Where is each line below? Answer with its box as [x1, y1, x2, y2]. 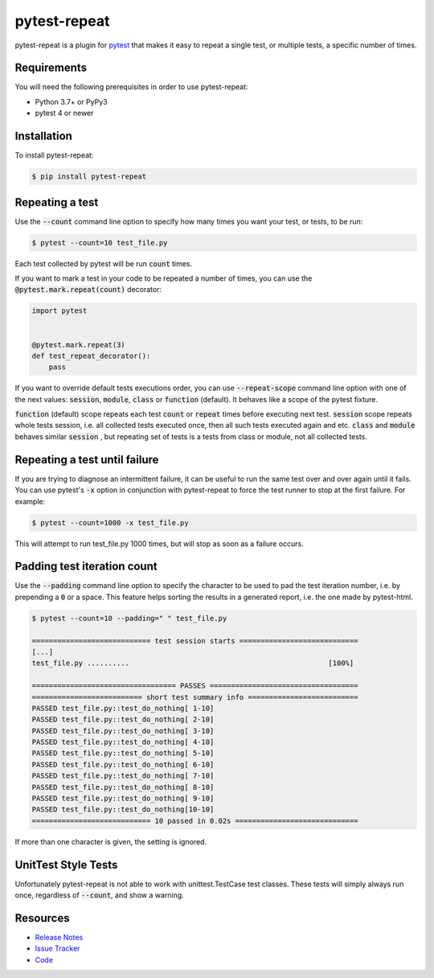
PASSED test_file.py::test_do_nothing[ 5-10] [31, 749, 215, 758]
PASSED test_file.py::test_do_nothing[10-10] [31, 805, 215, 814]
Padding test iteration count [14, 560, 158, 573]
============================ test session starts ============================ [31, 636, 358, 645]
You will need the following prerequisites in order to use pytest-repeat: [14, 82, 248, 92]
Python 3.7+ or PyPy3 [35, 97, 108, 106]
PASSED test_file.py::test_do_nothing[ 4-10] [31, 738, 215, 747]
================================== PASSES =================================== [31, 681, 358, 691]
